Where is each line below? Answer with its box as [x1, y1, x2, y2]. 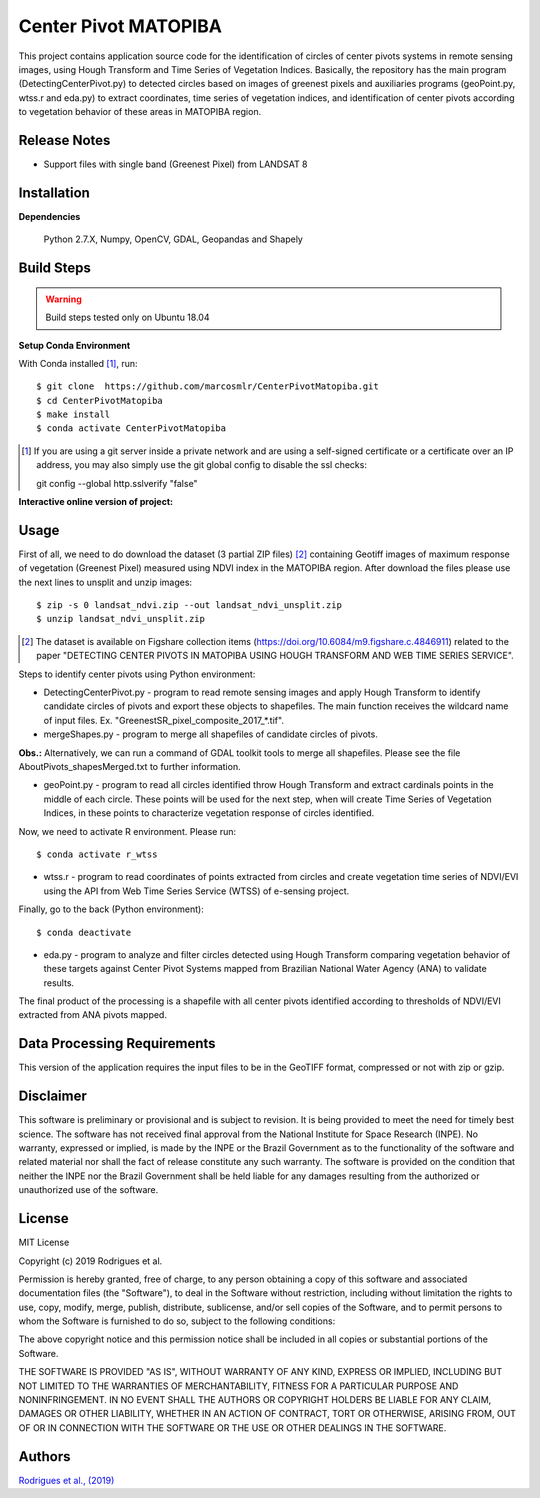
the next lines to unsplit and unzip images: [18, 576, 193, 588]
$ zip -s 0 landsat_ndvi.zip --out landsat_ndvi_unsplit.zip [36, 600, 342, 611]
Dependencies [18, 210, 81, 222]
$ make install [36, 409, 111, 420]
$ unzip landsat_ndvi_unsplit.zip [36, 613, 205, 625]
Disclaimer [18, 1088, 87, 1105]
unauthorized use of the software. [18, 1184, 159, 1196]
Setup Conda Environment [18, 339, 131, 351]
